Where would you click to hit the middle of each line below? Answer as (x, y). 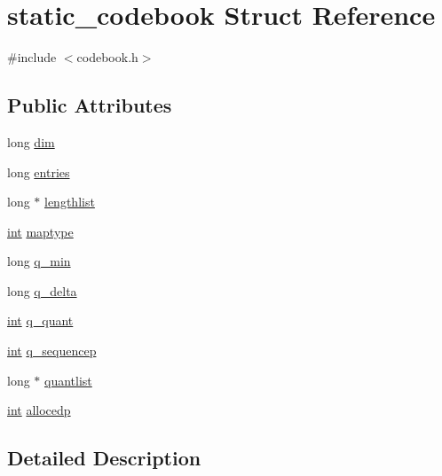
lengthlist (70, 202)
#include (32, 57)
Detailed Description (104, 458)
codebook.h (107, 57)
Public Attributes (90, 105)
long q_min (39, 261)
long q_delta (42, 290)
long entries (39, 172)
